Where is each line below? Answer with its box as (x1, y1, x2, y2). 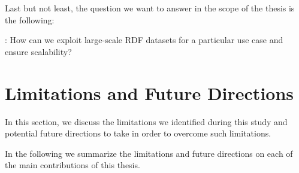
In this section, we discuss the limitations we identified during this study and (5, 115, 288, 128)
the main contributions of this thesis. (5, 159, 140, 171)
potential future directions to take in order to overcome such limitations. (5, 127, 271, 139)
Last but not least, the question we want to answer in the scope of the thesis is (5, 2, 295, 14)
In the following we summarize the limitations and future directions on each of (5, 147, 293, 159)
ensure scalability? (5, 45, 72, 57)
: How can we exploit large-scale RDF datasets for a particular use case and (5, 34, 283, 46)
